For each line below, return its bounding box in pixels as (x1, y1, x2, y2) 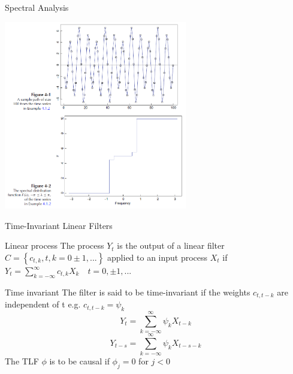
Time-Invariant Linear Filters (5, 219, 113, 231)
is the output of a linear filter (117, 239, 225, 252)
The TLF (5, 355, 39, 367)
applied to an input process (107, 251, 208, 263)
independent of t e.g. (5, 298, 81, 310)
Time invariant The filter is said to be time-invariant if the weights (5, 285, 250, 298)
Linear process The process (5, 239, 104, 252)
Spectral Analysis (5, 1, 69, 13)
